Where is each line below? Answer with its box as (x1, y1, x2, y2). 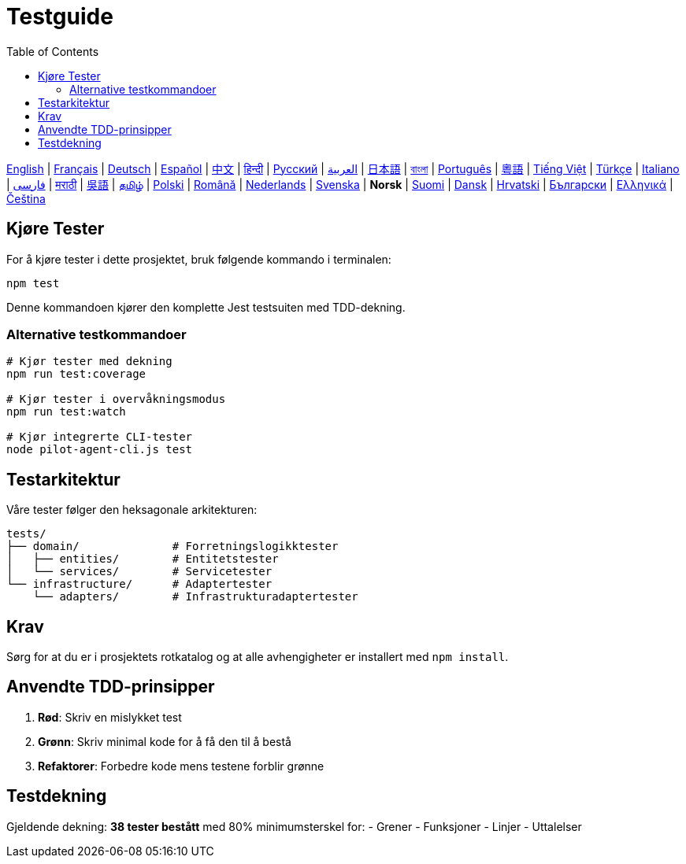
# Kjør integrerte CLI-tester (6, 430, 193, 444)
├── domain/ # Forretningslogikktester (6, 540, 339, 553)
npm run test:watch (6, 405, 126, 419)
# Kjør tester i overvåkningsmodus (6, 393, 226, 406)
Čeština (6, 191, 46, 205)
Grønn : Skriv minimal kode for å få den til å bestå (38, 734, 291, 748)
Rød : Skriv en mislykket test (38, 710, 182, 724)
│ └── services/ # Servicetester (6, 565, 273, 578)
